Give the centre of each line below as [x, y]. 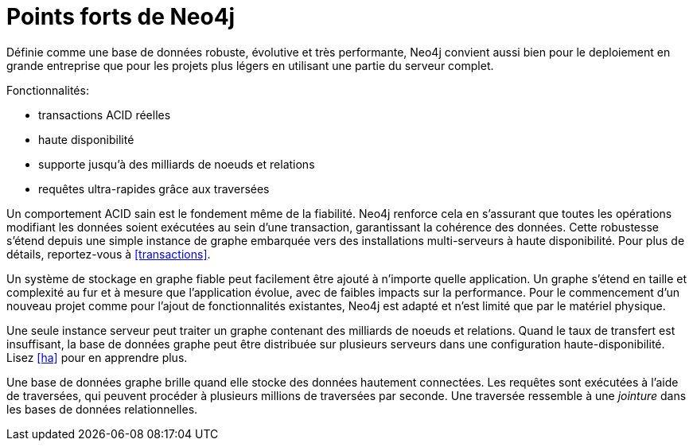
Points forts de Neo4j [121, 17]
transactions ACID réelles [105, 115]
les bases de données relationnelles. [102, 409]
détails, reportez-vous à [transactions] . [109, 254]
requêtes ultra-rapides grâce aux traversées [154, 189]
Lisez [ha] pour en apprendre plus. [97, 357]
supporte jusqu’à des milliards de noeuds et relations [177, 164]
